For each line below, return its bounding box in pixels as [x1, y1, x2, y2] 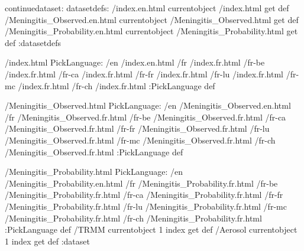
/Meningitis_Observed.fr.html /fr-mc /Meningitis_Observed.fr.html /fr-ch [5, 133, 276, 146]
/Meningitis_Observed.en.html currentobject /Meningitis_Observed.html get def [5, 13, 299, 25]
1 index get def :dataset [5, 234, 90, 247]
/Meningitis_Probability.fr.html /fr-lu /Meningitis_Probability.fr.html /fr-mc [5, 200, 287, 212]
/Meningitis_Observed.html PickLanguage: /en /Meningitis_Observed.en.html [5, 99, 291, 112]
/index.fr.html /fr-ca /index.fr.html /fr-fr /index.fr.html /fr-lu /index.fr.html [5, 67, 284, 80]
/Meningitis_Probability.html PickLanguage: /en [5, 165, 183, 178]
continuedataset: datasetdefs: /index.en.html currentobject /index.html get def [5, 2, 289, 14]
